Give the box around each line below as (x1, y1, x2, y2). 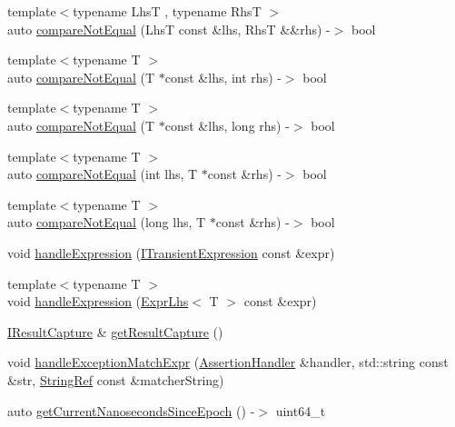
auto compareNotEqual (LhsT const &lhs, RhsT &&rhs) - (7, 19, 331, 38)
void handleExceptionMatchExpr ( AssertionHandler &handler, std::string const (7, 353, 449, 372)
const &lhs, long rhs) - (164, 115, 290, 134)
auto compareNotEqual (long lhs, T (7, 213, 206, 232)
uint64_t (275, 401, 326, 420)
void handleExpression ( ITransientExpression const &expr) (7, 243, 335, 262)
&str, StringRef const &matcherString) (7, 370, 224, 389)
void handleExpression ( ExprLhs (7, 292, 189, 311)
